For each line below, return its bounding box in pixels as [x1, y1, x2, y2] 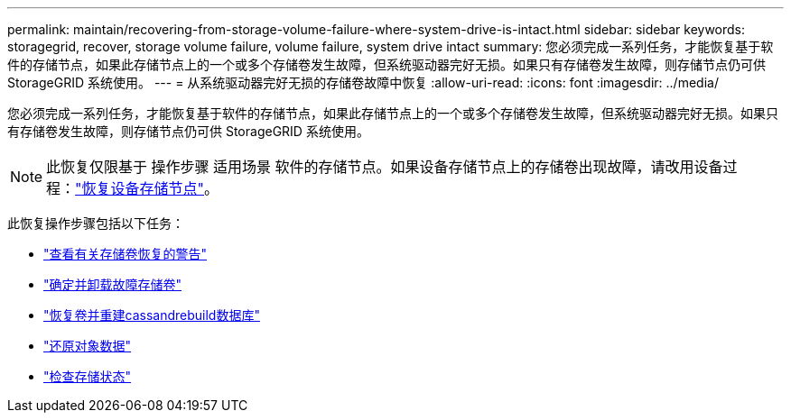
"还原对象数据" [43, 338, 132, 353]
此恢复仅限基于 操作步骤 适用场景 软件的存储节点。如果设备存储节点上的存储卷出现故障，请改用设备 [46, 158, 723, 176]
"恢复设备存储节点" [75, 179, 204, 197]
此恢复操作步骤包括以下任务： [7, 215, 184, 231]
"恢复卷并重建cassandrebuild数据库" [43, 307, 260, 323]
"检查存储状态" [43, 369, 132, 384]
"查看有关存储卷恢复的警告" [43, 246, 208, 261]
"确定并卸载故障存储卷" [43, 277, 182, 292]
